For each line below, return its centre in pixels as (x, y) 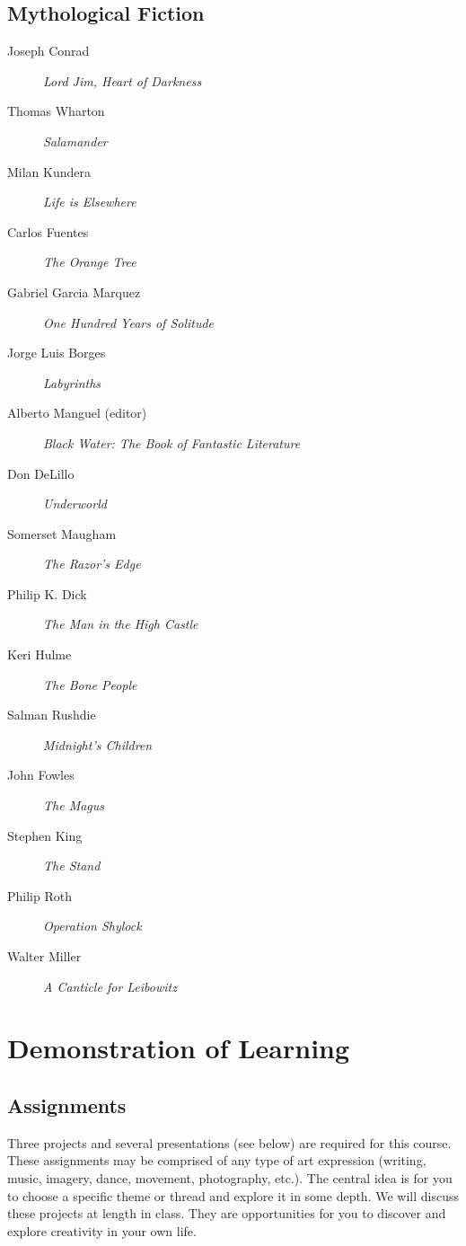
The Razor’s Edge (92, 564)
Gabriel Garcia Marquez (74, 292)
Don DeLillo (41, 473)
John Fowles (41, 775)
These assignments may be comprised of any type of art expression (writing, (217, 1160)
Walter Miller (44, 956)
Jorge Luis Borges (57, 353)
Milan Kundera (49, 171)
